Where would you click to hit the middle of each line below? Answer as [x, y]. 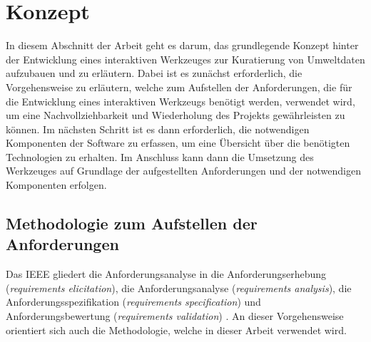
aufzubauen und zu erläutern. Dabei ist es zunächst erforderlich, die [154, 73]
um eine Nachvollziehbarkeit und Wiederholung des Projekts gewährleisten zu [176, 115]
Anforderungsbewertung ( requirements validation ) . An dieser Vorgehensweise [175, 316]
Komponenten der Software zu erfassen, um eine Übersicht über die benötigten [178, 143]
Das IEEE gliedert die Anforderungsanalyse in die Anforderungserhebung [166, 274]
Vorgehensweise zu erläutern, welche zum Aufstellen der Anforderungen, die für [179, 87]
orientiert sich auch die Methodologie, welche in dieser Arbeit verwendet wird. [176, 330]
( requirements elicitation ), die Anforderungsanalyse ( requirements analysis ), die [179, 287]
